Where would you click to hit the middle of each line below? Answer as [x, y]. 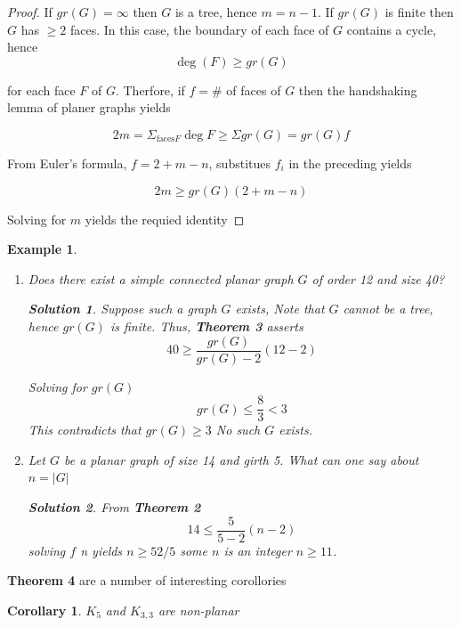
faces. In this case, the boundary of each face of [199, 29]
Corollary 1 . [44, 610]
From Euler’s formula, [67, 163]
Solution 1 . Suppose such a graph [122, 309]
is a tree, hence [216, 12]
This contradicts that [85, 430]
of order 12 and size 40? [378, 278]
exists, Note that [280, 309]
